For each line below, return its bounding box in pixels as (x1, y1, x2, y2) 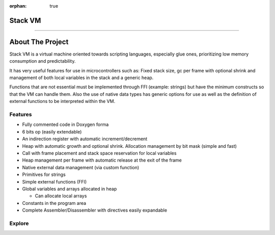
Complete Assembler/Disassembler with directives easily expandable (22, 207, 168, 214)
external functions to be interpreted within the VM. (9, 98, 116, 105)
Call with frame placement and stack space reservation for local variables (22, 150, 177, 156)
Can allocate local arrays (35, 193, 87, 199)
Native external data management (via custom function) (22, 164, 140, 170)
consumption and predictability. (9, 58, 76, 64)
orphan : (9, 3, 27, 9)
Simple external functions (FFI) (22, 178, 87, 185)
